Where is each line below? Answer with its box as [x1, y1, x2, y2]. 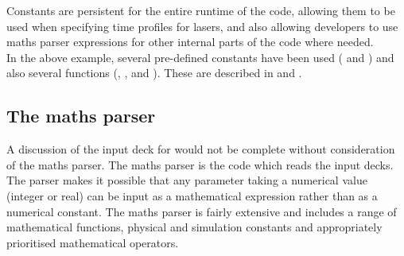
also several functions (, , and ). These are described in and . [6, 64, 302, 81]
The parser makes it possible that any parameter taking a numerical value [6, 172, 367, 188]
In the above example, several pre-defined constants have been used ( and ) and [6, 48, 394, 65]
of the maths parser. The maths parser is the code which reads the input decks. [6, 156, 394, 173]
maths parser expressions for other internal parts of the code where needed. [6, 33, 374, 50]
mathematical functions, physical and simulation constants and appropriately [6, 219, 383, 235]
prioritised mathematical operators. [6, 234, 179, 250]
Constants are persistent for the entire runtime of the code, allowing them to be [6, 2, 395, 18]
